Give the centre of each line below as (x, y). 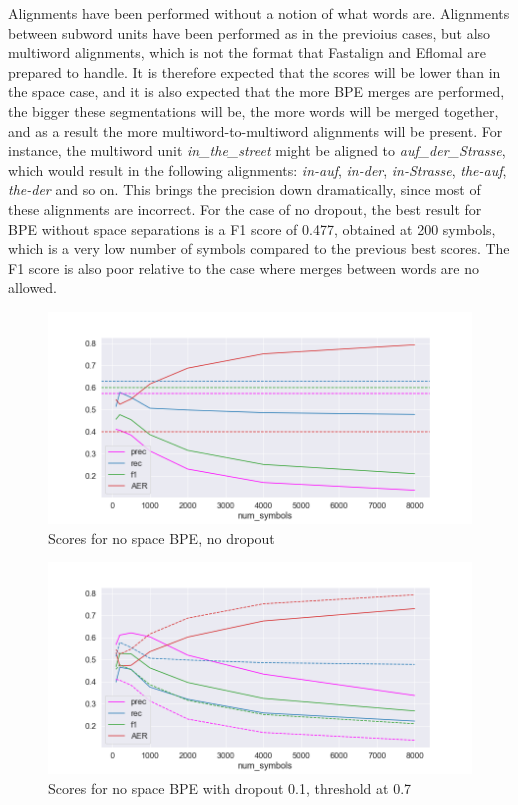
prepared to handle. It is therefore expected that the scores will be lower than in (254, 71)
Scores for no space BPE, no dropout (161, 537)
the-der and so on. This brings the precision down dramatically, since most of (244, 189)
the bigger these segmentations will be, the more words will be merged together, (253, 110)
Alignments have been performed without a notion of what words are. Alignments (259, 13)
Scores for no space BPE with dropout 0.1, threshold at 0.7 (230, 787)
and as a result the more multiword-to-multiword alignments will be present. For (255, 130)
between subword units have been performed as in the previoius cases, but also (249, 32)
